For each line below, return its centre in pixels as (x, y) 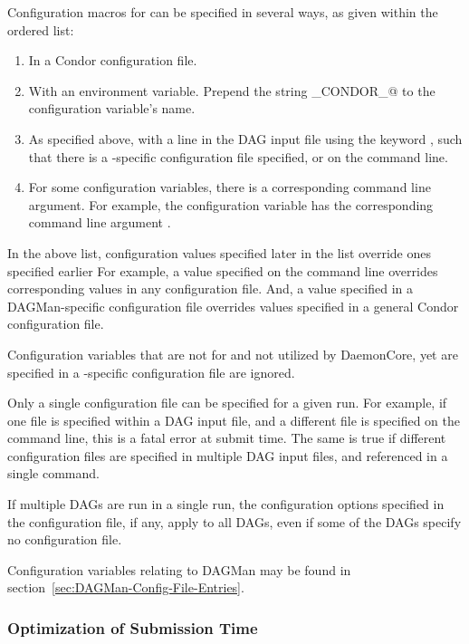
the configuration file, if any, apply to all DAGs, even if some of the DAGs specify (234, 521)
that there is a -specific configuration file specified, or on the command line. (238, 156)
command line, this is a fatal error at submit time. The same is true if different (227, 438)
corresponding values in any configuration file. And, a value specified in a (210, 288)
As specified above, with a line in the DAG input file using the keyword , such (245, 138)
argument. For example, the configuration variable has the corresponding (231, 204)
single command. (53, 473)
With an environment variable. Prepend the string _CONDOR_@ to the (232, 90)
